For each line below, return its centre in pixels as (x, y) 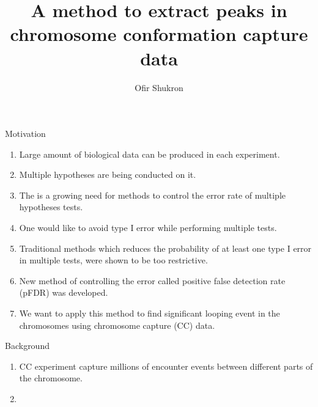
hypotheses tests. (51, 207)
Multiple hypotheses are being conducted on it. (108, 174)
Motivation (25, 134)
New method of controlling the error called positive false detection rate (152, 280)
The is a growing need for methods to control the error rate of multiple (152, 195)
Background (27, 346)
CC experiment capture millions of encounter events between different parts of (166, 366)
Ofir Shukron (159, 87)
